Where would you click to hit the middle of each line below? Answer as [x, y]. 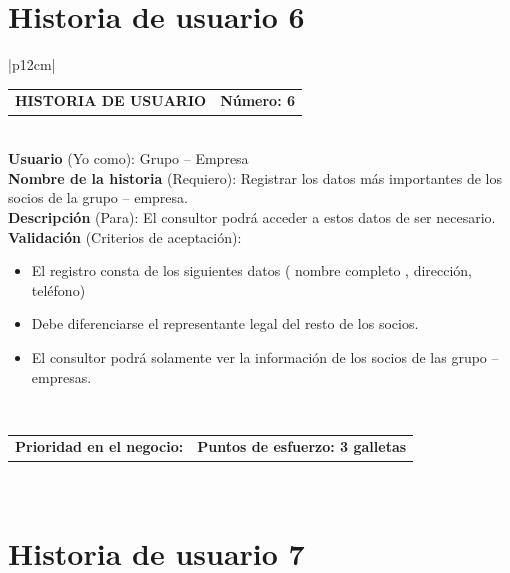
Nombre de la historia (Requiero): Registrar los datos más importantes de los [255, 177]
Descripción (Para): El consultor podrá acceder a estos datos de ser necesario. [252, 216]
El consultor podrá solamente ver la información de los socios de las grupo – [265, 356]
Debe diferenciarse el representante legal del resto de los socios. [225, 323]
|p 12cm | [32, 64]
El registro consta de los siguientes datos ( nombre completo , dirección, [252, 270]
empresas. [61, 376]
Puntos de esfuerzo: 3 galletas [302, 446]
